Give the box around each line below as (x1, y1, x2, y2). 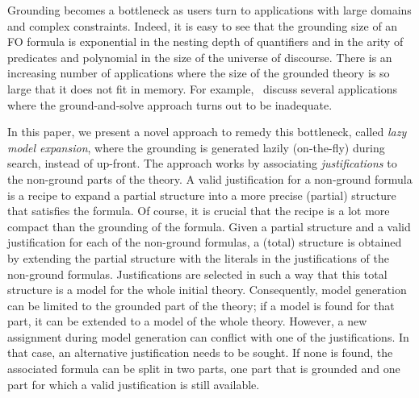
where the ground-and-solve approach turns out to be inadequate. (7, 96, 333, 113)
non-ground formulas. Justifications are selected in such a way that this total (7, 265, 388, 282)
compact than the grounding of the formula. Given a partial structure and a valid (7, 218, 411, 234)
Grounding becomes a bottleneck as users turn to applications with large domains (7, 2, 412, 18)
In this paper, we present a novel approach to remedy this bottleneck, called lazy (7, 123, 407, 140)
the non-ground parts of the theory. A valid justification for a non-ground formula (7, 170, 413, 187)
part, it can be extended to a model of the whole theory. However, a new (7, 313, 367, 330)
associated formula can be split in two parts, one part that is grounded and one (7, 360, 400, 377)
